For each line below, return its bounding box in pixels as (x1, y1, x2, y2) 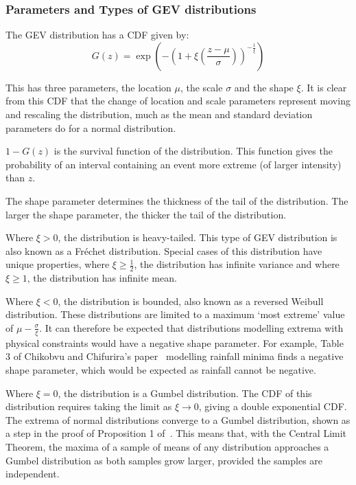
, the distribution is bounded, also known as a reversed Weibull (58, 293, 324, 308)
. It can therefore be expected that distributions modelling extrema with (39, 320, 344, 335)
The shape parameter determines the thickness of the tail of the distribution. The (5, 193, 348, 207)
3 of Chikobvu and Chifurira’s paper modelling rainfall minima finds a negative (5, 349, 344, 363)
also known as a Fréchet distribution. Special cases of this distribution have (5, 243, 322, 258)
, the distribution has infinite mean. (27, 271, 177, 285)
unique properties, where (5, 257, 110, 271)
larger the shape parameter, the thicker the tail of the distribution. (5, 207, 287, 221)
